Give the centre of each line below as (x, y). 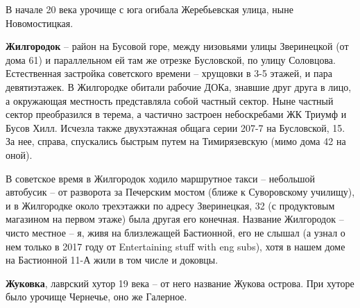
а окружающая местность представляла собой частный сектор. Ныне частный (170, 100)
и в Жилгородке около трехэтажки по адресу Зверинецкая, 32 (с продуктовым (170, 205)
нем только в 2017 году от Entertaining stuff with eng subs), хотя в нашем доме (175, 246)
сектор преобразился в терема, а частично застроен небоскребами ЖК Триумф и (176, 114)
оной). (19, 154)
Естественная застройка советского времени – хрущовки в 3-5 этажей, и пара (169, 73)
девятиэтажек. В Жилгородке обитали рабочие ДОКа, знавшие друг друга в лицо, (179, 86)
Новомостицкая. (40, 23)
